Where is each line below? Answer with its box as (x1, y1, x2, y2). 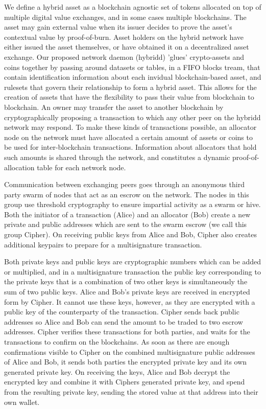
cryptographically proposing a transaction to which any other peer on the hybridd (4, 111, 261, 122)
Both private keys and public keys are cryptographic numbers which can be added (4, 256, 261, 267)
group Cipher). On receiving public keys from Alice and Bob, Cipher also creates (4, 229, 257, 240)
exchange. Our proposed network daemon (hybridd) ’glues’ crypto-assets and (4, 51, 244, 62)
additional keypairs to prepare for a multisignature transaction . (4, 239, 202, 249)
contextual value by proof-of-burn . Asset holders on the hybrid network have (4, 31, 244, 42)
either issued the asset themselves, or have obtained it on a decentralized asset (4, 41, 249, 52)
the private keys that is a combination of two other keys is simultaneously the (4, 276, 248, 287)
